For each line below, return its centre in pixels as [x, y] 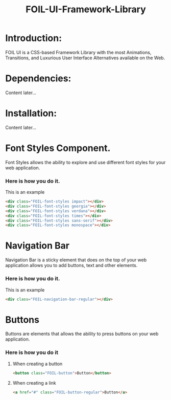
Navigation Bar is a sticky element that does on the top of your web [76, 260]
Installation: [31, 113]
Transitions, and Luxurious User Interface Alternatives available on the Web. [85, 58]
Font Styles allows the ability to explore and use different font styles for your [86, 162]
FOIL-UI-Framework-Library [86, 9]
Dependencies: [38, 79]
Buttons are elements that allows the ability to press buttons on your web [82, 334]
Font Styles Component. [58, 148]
